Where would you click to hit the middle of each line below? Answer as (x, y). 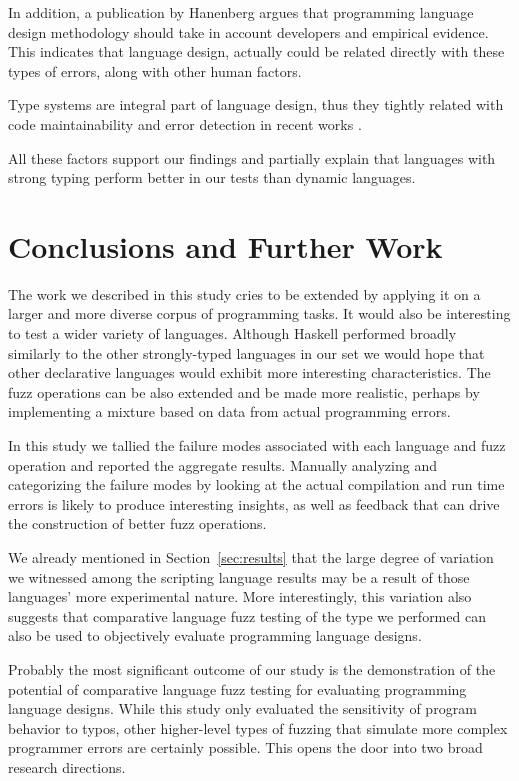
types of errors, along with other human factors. (155, 70)
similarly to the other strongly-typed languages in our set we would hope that (246, 352)
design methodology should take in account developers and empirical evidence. (248, 31)
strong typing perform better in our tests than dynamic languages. (212, 177)
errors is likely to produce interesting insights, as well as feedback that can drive (254, 503)
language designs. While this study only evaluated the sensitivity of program (242, 708)
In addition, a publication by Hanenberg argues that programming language (241, 12)
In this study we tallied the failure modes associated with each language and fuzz (257, 445)
